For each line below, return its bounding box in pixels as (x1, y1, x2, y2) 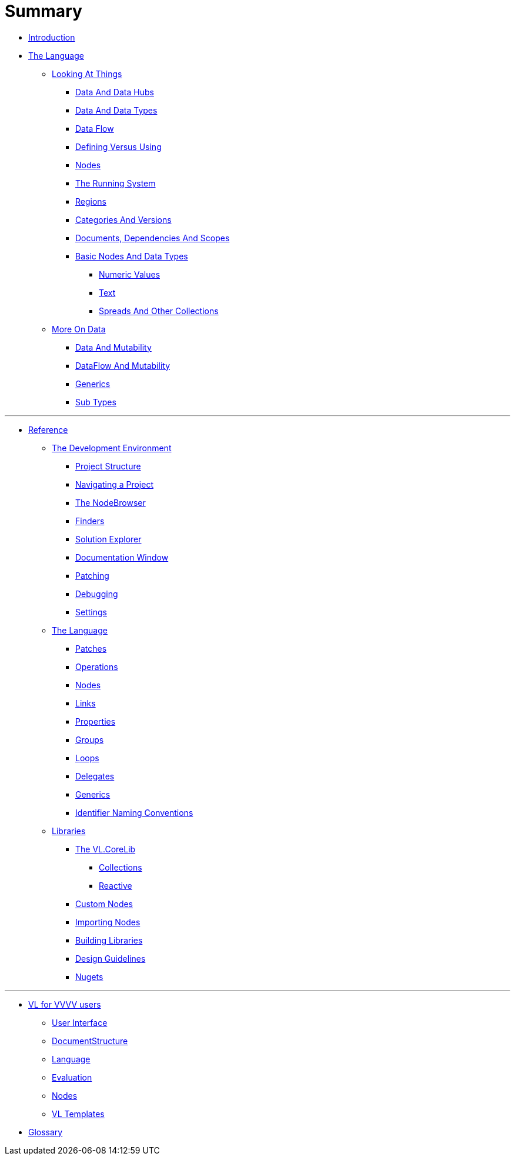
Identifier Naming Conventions (75, 807, 193, 818)
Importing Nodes (75, 916, 141, 927)
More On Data (52, 324, 106, 334)
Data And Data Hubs (75, 86, 154, 97)
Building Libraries (75, 935, 143, 945)
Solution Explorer (75, 534, 142, 544)
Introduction (28, 32, 75, 42)
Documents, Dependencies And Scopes (75, 232, 230, 243)
